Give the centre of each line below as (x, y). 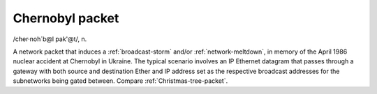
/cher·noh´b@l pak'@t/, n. (50, 39)
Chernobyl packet (66, 18)
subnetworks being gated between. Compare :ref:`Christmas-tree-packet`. (120, 81)
